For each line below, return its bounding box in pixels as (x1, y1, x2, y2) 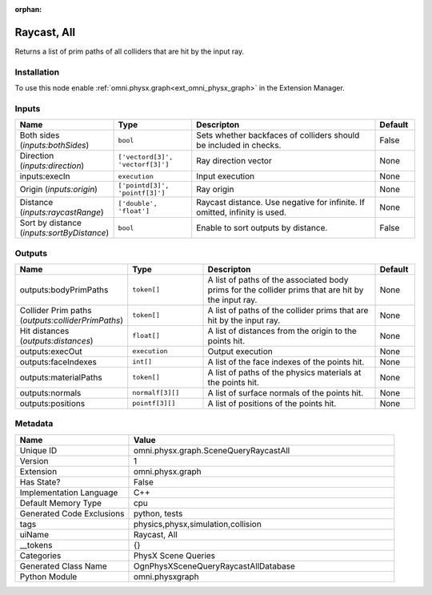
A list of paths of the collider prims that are (207, 304, 369, 316)
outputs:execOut (19, 345, 83, 356)
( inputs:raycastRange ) (19, 207, 104, 218)
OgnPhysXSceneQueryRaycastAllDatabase (133, 561, 296, 572)
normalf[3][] (132, 388, 180, 397)
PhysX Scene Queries (133, 549, 216, 561)
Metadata (14, 418, 54, 429)
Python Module (19, 571, 78, 582)
